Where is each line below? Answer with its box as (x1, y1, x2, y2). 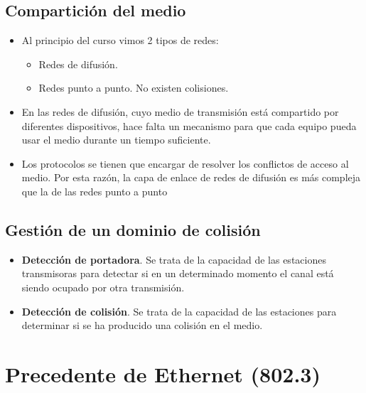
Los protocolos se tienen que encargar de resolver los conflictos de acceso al (21, 156, 349, 171)
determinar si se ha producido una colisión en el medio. (21, 318, 263, 333)
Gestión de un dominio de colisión (5, 218, 261, 240)
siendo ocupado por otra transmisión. (21, 279, 185, 294)
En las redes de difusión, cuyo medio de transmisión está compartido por (21, 104, 339, 119)
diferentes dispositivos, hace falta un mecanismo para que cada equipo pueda (21, 118, 357, 133)
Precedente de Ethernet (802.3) (5, 359, 321, 388)
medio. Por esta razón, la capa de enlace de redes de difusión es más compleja (21, 170, 361, 185)
